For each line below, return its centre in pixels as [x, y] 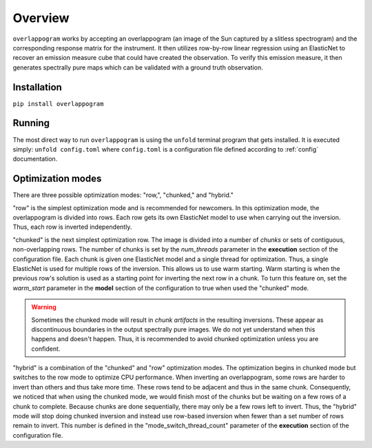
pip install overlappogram [58, 104]
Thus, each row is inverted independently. [72, 227]
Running [31, 123]
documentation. [35, 159]
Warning [44, 307]
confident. [46, 349]
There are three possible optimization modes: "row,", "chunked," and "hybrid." [123, 195]
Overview [41, 18]
